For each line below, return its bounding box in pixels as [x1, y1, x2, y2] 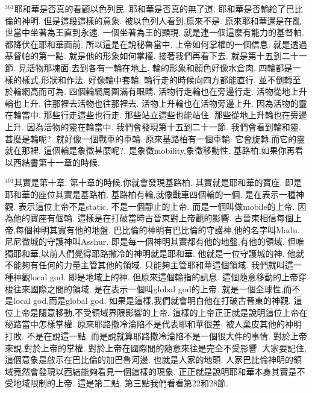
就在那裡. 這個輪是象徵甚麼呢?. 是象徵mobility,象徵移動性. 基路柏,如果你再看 [5, 144, 304, 157]
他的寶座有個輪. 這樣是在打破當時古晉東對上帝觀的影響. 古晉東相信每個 [13, 212, 294, 224]
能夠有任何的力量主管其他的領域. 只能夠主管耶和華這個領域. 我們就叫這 [13, 259, 294, 271]
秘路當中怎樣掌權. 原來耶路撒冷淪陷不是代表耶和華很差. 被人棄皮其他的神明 [5, 318, 302, 330]
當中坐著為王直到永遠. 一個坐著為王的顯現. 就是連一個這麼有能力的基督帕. [13, 26, 304, 39]
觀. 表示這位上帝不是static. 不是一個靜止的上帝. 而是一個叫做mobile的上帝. [5, 200, 295, 212]
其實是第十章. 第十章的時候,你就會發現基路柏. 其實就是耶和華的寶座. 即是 [14, 176, 302, 189]
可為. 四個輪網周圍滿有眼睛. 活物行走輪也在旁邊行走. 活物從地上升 [46, 85, 307, 98]
